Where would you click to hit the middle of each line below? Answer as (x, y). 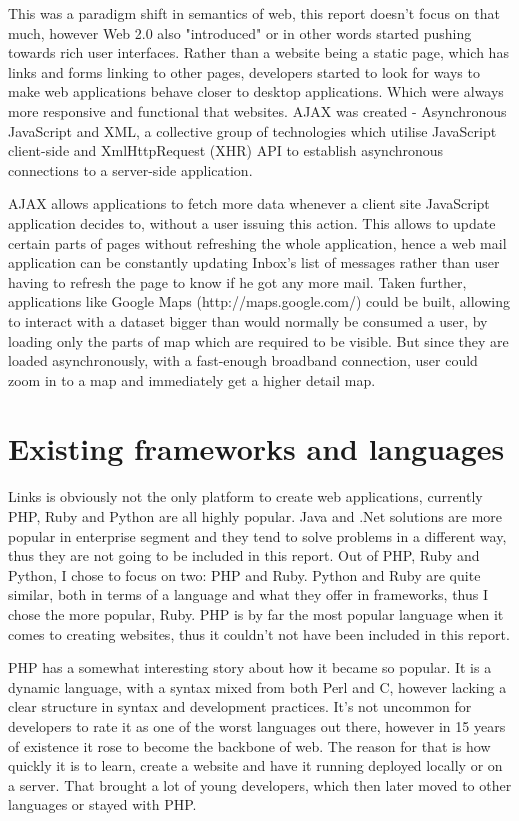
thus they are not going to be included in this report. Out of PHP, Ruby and (244, 555)
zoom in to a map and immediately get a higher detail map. (192, 379)
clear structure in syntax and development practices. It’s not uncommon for (240, 706)
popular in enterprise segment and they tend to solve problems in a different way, (257, 535)
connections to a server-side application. (130, 169)
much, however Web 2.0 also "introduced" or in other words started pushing (240, 32)
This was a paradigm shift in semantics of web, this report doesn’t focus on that (254, 13)
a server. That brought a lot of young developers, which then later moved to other (260, 784)
